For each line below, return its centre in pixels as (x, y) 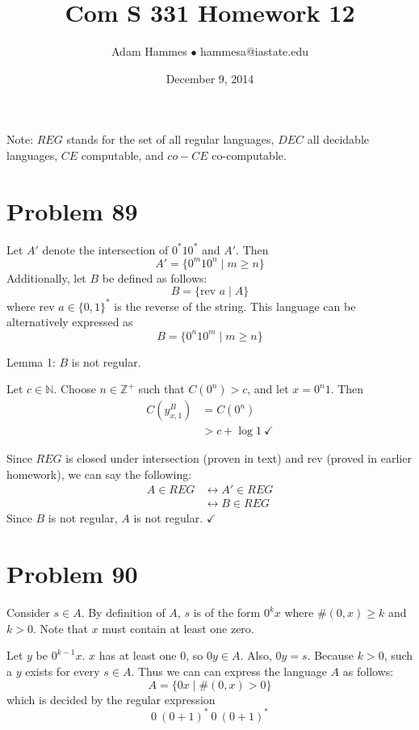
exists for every (63, 671)
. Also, (256, 655)
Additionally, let (46, 277)
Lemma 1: (31, 361)
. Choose (75, 389)
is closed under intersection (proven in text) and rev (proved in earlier (239, 458)
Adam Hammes (149, 51)
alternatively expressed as (70, 322)
